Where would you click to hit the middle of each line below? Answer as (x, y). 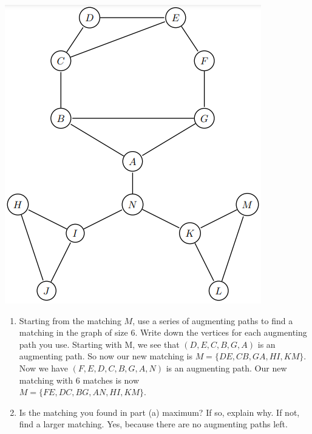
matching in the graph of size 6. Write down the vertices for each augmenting (163, 332)
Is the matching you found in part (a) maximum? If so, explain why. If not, (159, 412)
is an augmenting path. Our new (226, 368)
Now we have (43, 368)
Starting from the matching (70, 320)
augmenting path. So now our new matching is (106, 356)
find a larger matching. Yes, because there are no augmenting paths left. (153, 424)
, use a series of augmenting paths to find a (213, 320)
